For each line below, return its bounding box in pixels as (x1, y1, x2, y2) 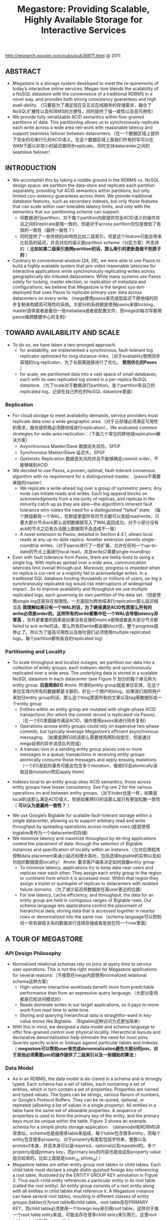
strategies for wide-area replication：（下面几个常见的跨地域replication (12, 430, 157, 436)
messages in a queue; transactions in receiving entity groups (19, 751, 145, 757)
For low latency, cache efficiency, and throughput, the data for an (19, 892, 154, 898)
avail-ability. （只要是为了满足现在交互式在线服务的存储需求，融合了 (12, 102, 152, 108)
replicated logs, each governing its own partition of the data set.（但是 (12, 592, 157, 598)
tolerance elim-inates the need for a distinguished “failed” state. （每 (19, 507, 161, 513)
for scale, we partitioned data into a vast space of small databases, (19, 371, 158, 377)
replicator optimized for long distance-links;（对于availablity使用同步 (19, 353, 161, 359)
